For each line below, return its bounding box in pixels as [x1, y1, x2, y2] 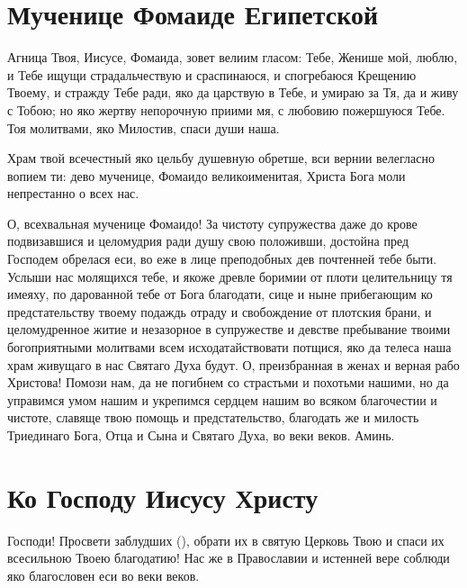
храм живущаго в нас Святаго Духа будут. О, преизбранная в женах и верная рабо [7, 355, 460, 374]
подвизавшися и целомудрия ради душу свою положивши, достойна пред [7, 231, 409, 250]
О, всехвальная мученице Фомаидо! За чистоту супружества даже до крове [7, 213, 418, 232]
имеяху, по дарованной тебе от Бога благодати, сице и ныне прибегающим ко [7, 285, 433, 303]
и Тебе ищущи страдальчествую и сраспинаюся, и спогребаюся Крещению [7, 65, 417, 84]
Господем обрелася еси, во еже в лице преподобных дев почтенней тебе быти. [7, 249, 437, 268]
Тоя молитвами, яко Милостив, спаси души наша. [7, 118, 280, 137]
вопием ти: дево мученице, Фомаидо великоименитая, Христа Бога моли [7, 166, 406, 185]
